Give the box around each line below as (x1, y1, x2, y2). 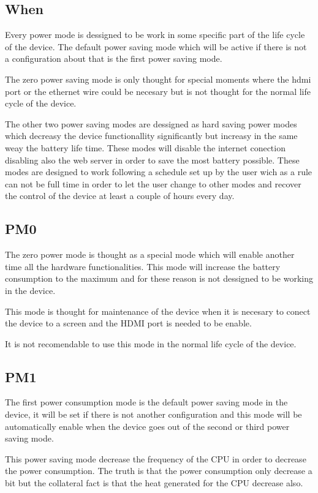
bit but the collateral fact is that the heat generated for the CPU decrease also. (5, 476, 303, 489)
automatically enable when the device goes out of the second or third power (5, 420, 290, 432)
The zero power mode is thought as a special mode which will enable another (5, 248, 295, 261)
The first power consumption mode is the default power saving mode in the (5, 396, 288, 408)
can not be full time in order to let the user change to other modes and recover (5, 177, 301, 190)
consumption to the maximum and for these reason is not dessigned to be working (5, 272, 314, 285)
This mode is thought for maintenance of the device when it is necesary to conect (5, 304, 311, 317)
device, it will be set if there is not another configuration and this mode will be (5, 408, 302, 421)
